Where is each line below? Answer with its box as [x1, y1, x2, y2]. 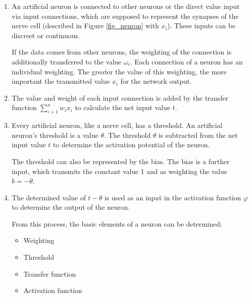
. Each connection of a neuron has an [130, 56, 243, 66]
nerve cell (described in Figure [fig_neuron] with [11, 20, 159, 31]
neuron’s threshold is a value [11, 129, 99, 140]
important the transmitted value [11, 76, 110, 86]
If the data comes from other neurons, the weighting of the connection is [11, 47, 232, 57]
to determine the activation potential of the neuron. [53, 139, 210, 150]
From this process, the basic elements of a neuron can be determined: [11, 218, 222, 229]
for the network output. [120, 76, 192, 86]
